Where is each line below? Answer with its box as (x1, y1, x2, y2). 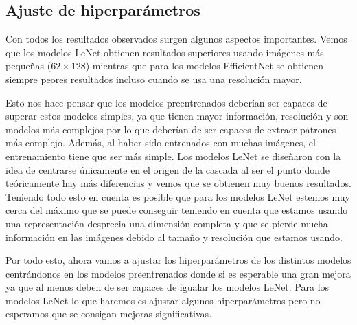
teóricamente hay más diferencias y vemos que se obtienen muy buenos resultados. (5, 176, 352, 190)
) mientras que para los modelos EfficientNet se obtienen (85, 58, 324, 73)
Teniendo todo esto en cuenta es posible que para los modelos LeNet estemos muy (5, 189, 350, 203)
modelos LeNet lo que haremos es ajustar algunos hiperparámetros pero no (5, 293, 321, 307)
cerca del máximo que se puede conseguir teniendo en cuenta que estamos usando (5, 203, 348, 217)
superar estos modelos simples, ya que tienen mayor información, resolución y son (5, 109, 349, 123)
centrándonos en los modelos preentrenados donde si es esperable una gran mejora (5, 266, 351, 280)
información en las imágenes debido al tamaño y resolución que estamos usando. (5, 229, 343, 244)
